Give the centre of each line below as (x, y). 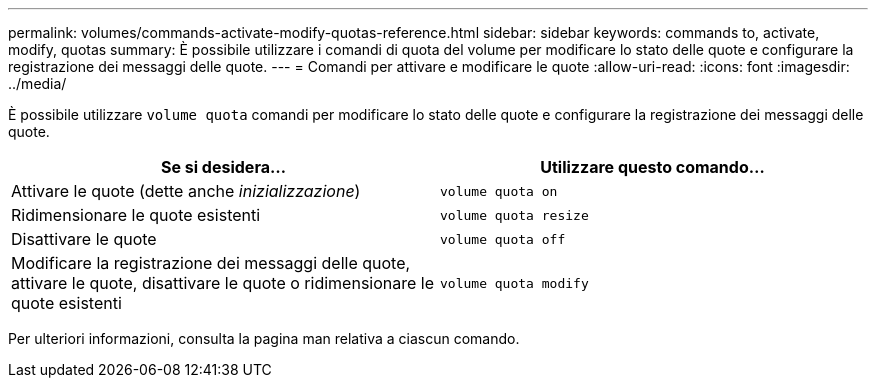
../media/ (37, 83)
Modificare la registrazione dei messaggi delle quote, (211, 263)
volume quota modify (514, 283)
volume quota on (499, 191)
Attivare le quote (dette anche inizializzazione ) (186, 191)
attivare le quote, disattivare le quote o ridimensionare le (223, 283)
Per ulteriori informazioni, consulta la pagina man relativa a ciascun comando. (264, 338)
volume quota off (503, 239)
